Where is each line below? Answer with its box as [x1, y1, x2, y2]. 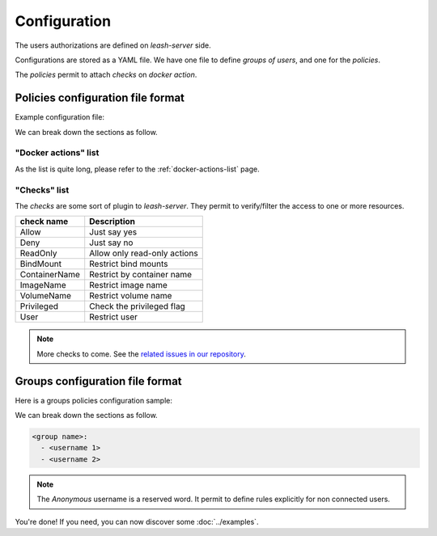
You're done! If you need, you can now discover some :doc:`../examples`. [15, 517, 259, 526]
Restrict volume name [89, 290, 172, 302]
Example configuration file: [15, 112, 105, 122]
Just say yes [89, 226, 138, 238]
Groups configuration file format [15, 374, 182, 388]
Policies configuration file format [15, 91, 185, 105]
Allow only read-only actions [89, 247, 198, 259]
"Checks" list [15, 184, 70, 196]
